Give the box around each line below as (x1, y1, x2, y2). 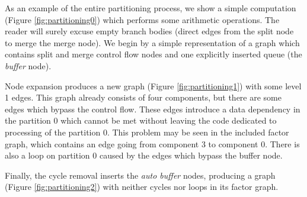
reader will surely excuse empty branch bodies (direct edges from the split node (5, 25, 294, 37)
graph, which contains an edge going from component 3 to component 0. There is (5, 137, 300, 150)
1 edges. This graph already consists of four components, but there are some (5, 91, 282, 104)
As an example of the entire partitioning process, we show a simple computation (5, 2, 296, 14)
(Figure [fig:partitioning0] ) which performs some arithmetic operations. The (5, 13, 280, 25)
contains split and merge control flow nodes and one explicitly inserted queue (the (5, 48, 302, 60)
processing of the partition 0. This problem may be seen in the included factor (5, 125, 289, 138)
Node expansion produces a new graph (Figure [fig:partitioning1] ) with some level (5, 79, 302, 92)
